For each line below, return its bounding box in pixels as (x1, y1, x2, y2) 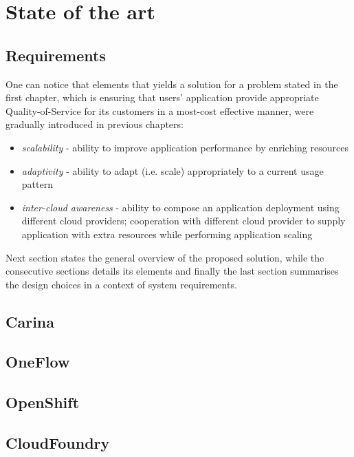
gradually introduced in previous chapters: (5, 117, 184, 131)
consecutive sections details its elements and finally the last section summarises (5, 264, 339, 278)
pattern (21, 177, 53, 191)
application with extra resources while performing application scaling (21, 226, 313, 241)
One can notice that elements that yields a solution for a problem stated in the (5, 76, 338, 91)
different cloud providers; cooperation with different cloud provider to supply (21, 213, 346, 228)
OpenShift (5, 392, 80, 413)
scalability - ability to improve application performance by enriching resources (21, 140, 349, 154)
